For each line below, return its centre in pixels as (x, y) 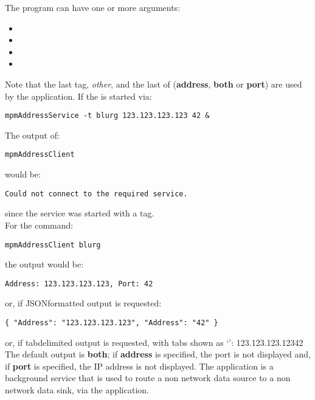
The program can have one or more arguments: (93, 7)
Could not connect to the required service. (96, 194)
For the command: (39, 225)
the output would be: (44, 264)
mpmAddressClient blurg (53, 245)
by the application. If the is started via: (78, 96)
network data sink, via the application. (77, 390)
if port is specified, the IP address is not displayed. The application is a (139, 366)
